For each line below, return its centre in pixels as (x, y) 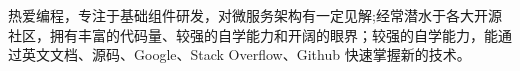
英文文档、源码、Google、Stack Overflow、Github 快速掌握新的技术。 (246, 54)
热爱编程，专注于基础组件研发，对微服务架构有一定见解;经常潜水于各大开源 (255, 15)
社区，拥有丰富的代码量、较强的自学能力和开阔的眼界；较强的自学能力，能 (253, 34)
